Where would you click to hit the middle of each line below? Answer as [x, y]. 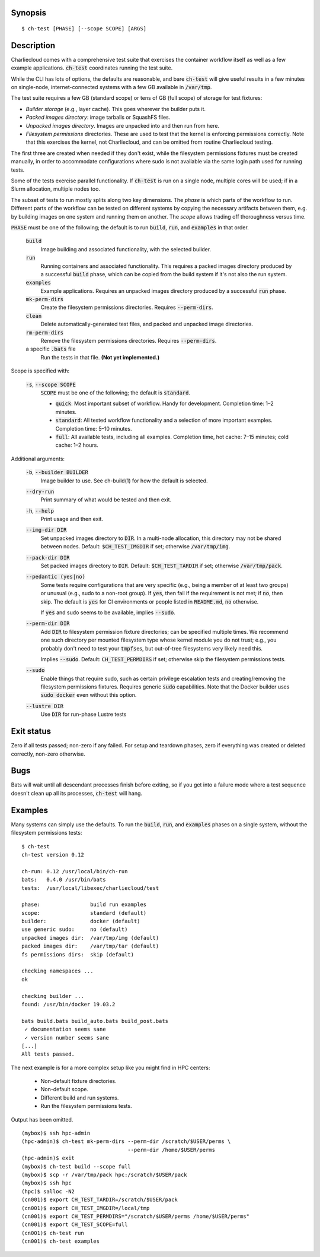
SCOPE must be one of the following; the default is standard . [116, 393]
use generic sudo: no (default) [75, 929]
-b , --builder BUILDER [57, 472]
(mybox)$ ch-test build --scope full [76, 1166]
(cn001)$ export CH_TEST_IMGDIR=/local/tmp [86, 1208]
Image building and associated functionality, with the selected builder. [126, 249]
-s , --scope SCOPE [51, 384]
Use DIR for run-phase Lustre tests [84, 714]
